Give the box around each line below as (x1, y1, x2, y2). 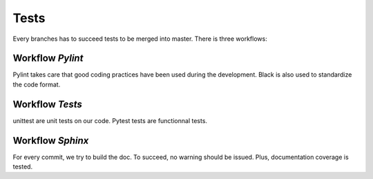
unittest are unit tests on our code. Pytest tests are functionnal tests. (12, 116, 207, 124)
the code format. (12, 80, 61, 88)
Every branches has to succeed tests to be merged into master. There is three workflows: (12, 35, 267, 43)
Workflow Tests (12, 98, 82, 110)
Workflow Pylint (12, 53, 84, 64)
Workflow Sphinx (12, 135, 89, 147)
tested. (12, 162, 33, 171)
